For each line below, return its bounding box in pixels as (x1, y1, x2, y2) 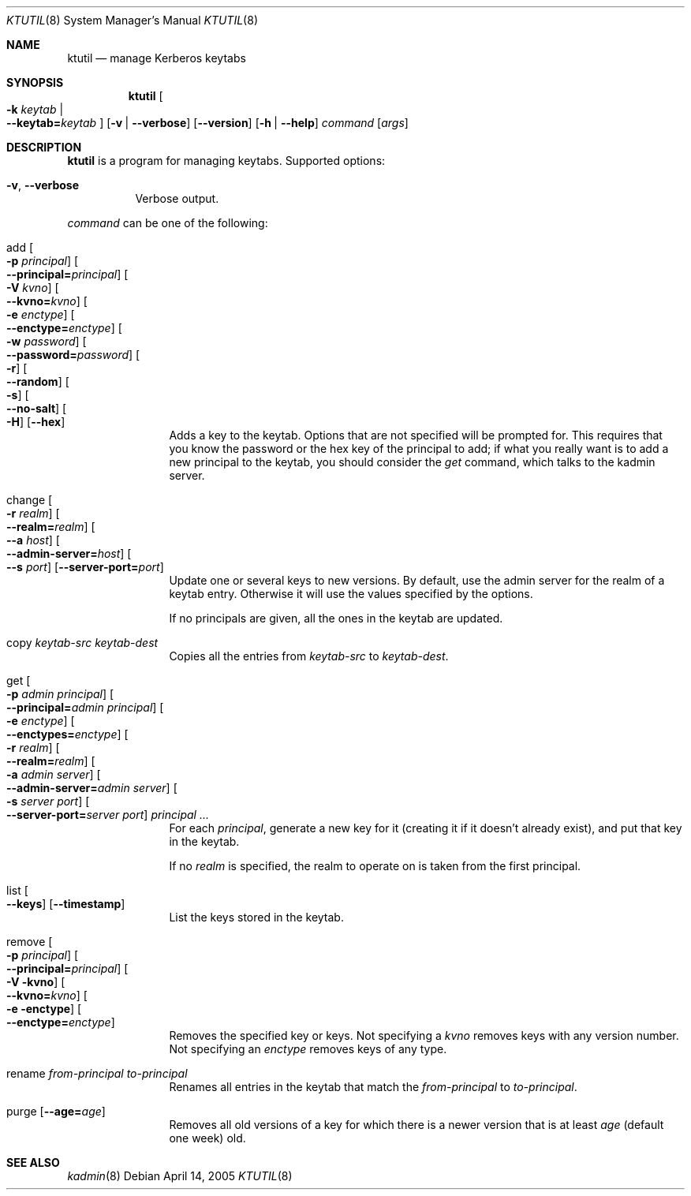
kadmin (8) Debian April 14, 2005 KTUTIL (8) (67, 1169, 293, 1183)
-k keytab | (6, 103, 64, 116)
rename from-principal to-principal (6, 1067, 188, 1080)
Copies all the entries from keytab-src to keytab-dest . (169, 649, 449, 663)
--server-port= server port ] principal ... (6, 808, 210, 821)
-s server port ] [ (6, 794, 90, 808)
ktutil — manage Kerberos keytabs (67, 51, 246, 65)
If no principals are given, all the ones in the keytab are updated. (169, 611, 503, 625)
